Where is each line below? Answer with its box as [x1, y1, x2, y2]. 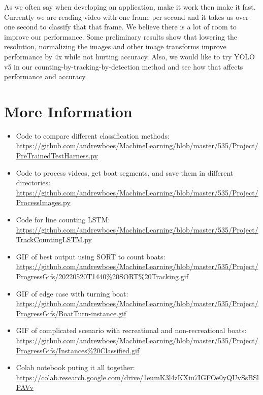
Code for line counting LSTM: [16, 214, 110, 225]
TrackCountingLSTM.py [16, 234, 92, 245]
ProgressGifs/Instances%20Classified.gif [16, 345, 140, 355]
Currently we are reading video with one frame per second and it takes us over [4, 11, 249, 22]
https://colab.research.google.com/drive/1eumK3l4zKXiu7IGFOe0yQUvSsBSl [16, 372, 259, 382]
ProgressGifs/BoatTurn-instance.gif [16, 308, 126, 318]
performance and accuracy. [4, 71, 87, 82]
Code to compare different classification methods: [16, 130, 170, 141]
